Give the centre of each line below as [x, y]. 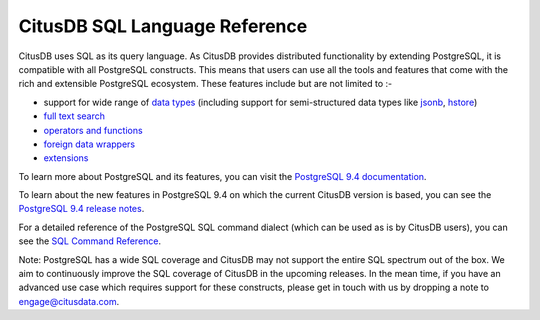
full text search [74, 116]
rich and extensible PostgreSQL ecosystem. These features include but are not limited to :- [205, 84]
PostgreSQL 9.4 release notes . [81, 209]
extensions [66, 158]
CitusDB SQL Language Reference [163, 26]
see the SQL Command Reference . [90, 241]
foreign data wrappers [89, 144]
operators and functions [93, 130]
